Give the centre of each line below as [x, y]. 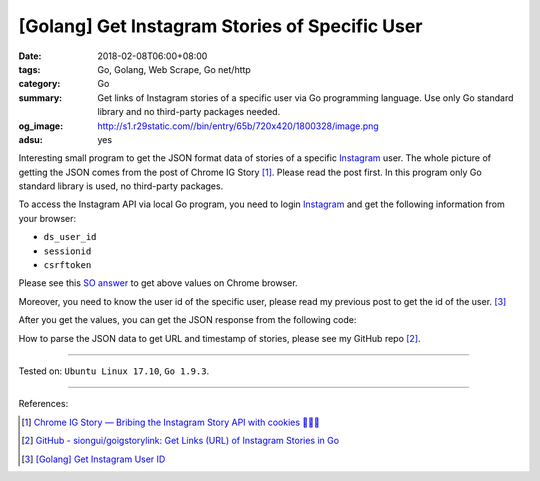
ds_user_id [70, 237]
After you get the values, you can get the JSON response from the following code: [187, 320]
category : [39, 84]
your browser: [47, 218]
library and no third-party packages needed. [189, 112]
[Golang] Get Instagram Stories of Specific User [220, 26]
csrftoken [67, 265]
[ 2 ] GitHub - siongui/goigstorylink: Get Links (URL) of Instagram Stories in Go [180, 441]
